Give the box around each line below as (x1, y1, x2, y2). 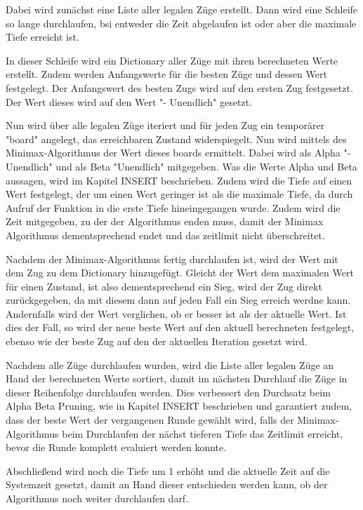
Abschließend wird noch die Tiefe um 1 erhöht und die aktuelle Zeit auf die (6, 463, 330, 478)
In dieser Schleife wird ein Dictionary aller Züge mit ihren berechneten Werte (6, 53, 338, 67)
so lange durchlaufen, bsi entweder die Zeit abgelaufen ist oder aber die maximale (6, 15, 357, 30)
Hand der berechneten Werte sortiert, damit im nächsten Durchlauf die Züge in (6, 371, 348, 386)
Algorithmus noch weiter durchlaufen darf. (6, 491, 189, 505)
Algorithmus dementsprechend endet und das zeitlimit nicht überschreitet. (6, 227, 325, 242)
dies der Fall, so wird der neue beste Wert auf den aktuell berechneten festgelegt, (6, 320, 355, 335)
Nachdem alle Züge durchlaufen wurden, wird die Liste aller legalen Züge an (6, 357, 334, 372)
